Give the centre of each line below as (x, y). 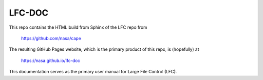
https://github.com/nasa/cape (51, 38)
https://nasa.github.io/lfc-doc (51, 60)
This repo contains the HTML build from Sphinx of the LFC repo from (78, 27)
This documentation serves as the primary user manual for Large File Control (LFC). (93, 72)
